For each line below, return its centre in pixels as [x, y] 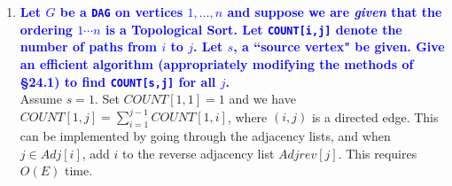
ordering [46, 29]
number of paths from [89, 46]
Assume [41, 99]
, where [247, 116]
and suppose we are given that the [335, 12]
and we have [262, 99]
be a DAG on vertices [121, 12]
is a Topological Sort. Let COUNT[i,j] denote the [253, 29]
